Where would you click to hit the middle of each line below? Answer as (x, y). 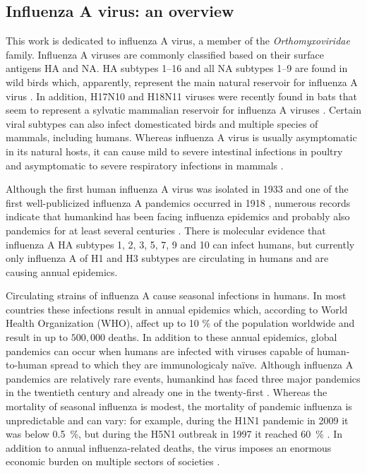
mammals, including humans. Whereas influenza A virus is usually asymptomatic (181, 137)
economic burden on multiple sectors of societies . (113, 461)
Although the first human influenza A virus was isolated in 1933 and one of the (177, 189)
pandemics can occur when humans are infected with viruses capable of (160, 351)
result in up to (37, 337)
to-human (26, 365)
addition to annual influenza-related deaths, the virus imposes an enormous (169, 447)
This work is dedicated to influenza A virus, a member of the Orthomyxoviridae (178, 41)
